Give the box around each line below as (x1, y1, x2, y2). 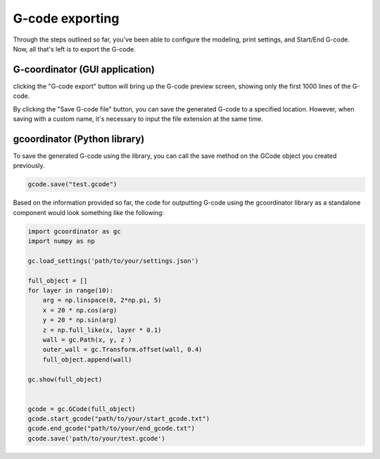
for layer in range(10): (27, 286, 114, 294)
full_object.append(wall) (42, 355, 132, 363)
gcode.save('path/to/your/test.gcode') (27, 434, 165, 442)
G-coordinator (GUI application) (13, 63, 155, 75)
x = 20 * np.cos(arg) (42, 306, 118, 314)
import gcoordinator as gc (27, 227, 121, 235)
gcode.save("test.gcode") (27, 180, 118, 188)
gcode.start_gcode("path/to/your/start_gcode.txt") (27, 415, 210, 423)
